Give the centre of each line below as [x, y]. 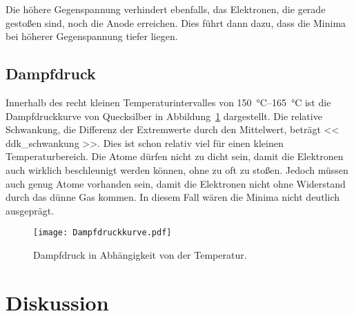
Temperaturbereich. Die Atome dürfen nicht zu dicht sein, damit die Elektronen [175, 156]
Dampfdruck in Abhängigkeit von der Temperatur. [140, 254]
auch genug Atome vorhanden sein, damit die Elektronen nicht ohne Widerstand [176, 183]
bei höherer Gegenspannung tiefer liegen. [92, 36]
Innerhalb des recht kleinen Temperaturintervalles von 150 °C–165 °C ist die [168, 102]
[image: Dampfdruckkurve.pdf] [102, 233]
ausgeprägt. [30, 210]
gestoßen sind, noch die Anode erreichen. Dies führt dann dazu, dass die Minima [176, 22]
